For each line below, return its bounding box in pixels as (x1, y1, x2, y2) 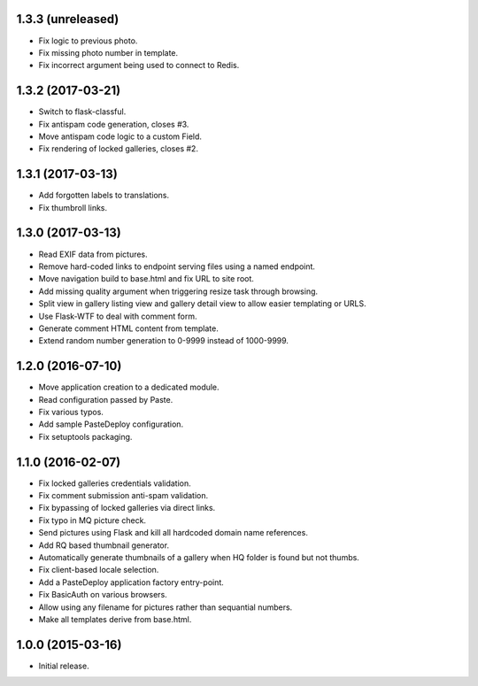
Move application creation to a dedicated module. (38, 382, 220, 393)
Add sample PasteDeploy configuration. (38, 419, 184, 429)
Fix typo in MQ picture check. (38, 514, 146, 526)
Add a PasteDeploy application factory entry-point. (38, 576, 225, 588)
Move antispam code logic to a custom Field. (38, 131, 203, 142)
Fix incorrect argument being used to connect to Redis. (38, 60, 240, 71)
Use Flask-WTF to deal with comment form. (38, 311, 197, 321)
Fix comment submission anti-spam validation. (38, 490, 209, 501)
